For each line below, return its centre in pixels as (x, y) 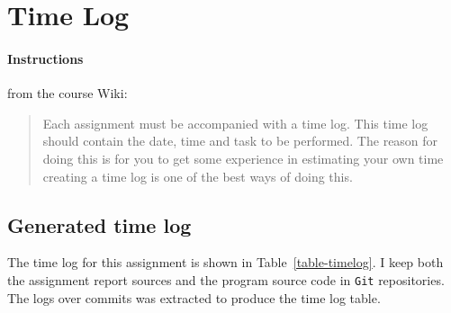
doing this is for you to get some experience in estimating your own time (243, 158)
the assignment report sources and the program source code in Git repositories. (226, 279)
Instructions (45, 58)
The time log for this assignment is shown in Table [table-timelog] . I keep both (225, 262)
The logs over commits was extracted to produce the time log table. (194, 297)
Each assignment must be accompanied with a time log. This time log (235, 123)
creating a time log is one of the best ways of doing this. (198, 176)
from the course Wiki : (68, 93)
